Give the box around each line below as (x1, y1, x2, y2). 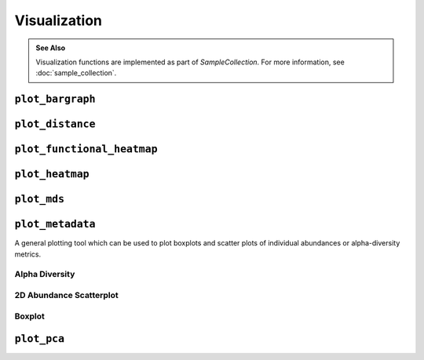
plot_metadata (14, 218, 96, 231)
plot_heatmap (14, 168, 90, 180)
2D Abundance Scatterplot (14, 290, 119, 301)
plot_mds (14, 193, 65, 205)
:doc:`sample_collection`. (35, 68, 117, 78)
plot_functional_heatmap (14, 143, 158, 156)
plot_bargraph (14, 93, 96, 106)
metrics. (14, 249, 42, 259)
